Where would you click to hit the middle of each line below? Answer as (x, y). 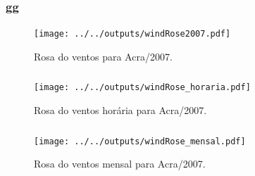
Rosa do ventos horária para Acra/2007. (120, 110)
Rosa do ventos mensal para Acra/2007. (120, 164)
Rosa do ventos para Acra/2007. (103, 56)
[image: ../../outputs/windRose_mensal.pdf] (140, 141)
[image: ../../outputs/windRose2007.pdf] (132, 34)
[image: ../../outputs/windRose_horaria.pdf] (142, 88)
